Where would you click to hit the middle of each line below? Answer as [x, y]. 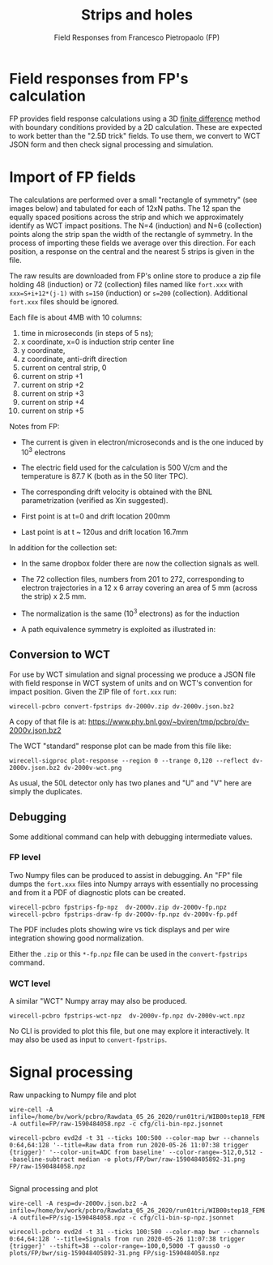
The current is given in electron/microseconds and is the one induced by [142, 442]
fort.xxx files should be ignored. [64, 301]
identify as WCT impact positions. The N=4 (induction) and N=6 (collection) [136, 226]
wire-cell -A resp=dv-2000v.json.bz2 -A [79, 1204]
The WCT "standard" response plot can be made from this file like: [120, 746]
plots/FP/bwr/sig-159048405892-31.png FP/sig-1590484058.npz [115, 1254]
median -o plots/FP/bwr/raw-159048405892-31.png [162, 1160]
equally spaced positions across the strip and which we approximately [126, 217]
